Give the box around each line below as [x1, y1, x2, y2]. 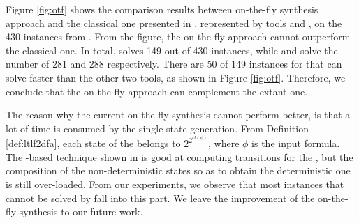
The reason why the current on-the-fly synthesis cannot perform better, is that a [6, 107, 351, 122]
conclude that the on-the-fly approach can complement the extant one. [6, 84, 308, 98]
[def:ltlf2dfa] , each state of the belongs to [6, 136, 181, 151]
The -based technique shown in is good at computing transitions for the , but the [6, 149, 353, 164]
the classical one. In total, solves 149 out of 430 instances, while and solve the [6, 43, 338, 57]
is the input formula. [251, 136, 340, 151]
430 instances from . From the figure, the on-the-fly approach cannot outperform [6, 29, 351, 44]
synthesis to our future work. [19, 204, 143, 219]
